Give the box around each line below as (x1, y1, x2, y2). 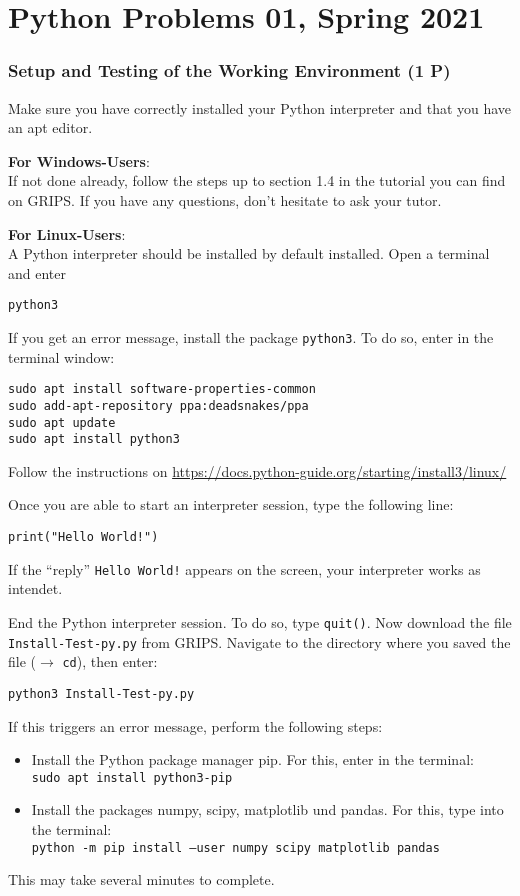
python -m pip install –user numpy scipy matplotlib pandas (31, 840, 440, 855)
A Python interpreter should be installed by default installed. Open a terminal (8, 243, 490, 264)
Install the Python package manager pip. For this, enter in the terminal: (31, 749, 474, 770)
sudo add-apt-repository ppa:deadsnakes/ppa (8, 398, 309, 413)
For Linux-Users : (8, 223, 126, 244)
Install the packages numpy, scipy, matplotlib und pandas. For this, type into (31, 799, 504, 820)
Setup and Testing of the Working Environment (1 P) (8, 58, 451, 83)
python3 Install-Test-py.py (8, 686, 195, 701)
